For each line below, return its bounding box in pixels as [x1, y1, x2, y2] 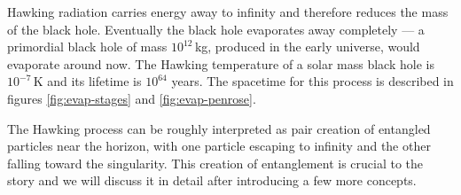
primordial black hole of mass [7, 37, 168, 56]
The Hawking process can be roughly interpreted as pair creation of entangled [7, 119, 431, 137]
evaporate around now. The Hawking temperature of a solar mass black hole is [7, 54, 434, 73]
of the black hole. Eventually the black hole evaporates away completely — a [7, 19, 425, 38]
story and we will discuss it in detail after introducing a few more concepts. [7, 171, 417, 190]
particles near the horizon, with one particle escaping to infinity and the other [7, 136, 431, 155]
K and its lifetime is [33, 72, 142, 90]
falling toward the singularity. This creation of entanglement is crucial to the [7, 153, 424, 172]
